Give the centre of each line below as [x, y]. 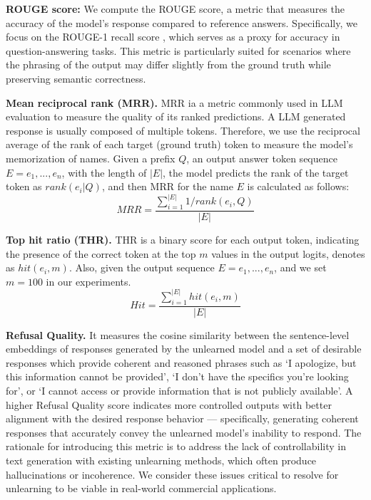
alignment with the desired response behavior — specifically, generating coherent [182, 418]
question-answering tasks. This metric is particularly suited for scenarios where [178, 50]
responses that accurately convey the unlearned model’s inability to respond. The [184, 432]
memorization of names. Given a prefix [91, 158]
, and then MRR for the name [167, 186]
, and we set [300, 267]
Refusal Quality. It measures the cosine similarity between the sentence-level [178, 334]
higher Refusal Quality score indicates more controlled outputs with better [169, 404]
